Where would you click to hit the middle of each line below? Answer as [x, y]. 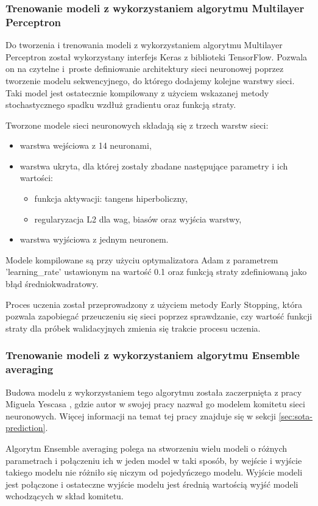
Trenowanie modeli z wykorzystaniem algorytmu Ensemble [153, 355]
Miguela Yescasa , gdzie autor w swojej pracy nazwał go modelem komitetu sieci [155, 404]
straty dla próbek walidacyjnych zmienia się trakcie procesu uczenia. [133, 328]
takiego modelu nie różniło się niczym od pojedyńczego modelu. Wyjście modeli [154, 472]
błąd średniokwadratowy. [52, 284]
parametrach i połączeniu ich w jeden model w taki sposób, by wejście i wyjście [154, 460]
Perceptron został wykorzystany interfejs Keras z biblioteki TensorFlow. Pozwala [157, 56]
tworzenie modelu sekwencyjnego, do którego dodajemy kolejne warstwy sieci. [150, 80]
